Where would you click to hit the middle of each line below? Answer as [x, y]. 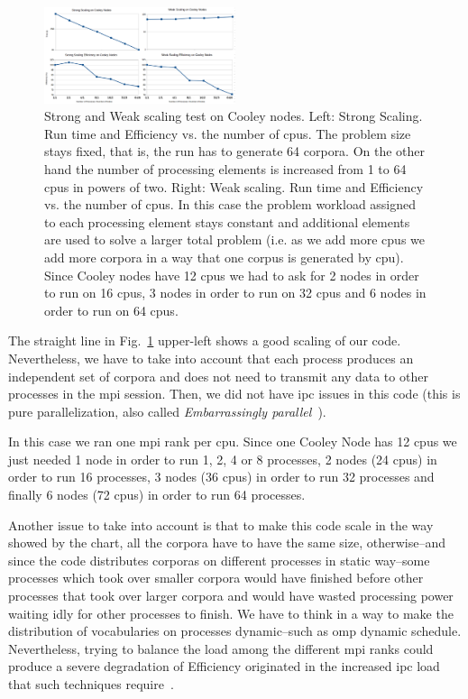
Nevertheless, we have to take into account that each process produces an [211, 358]
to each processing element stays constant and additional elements [227, 221]
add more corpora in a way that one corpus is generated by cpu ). [224, 257]
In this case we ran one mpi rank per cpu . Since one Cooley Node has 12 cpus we [233, 441]
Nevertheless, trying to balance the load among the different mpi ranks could [221, 648]
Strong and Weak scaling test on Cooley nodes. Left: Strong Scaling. [234, 116]
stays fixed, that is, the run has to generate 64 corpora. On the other [235, 151]
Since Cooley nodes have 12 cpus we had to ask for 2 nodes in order [232, 275]
